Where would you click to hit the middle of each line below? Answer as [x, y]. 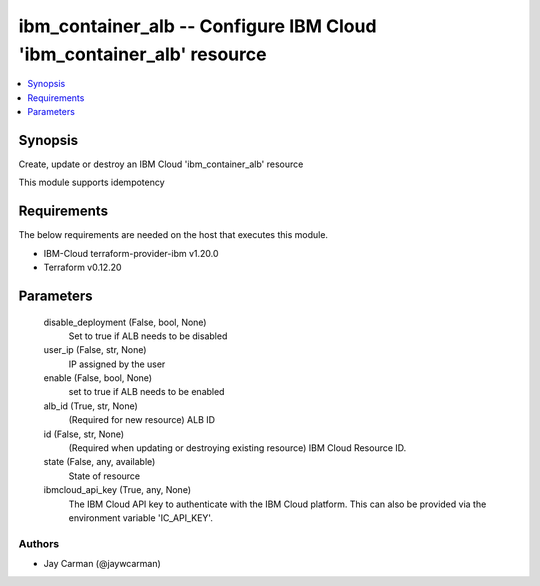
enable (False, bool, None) [98, 378]
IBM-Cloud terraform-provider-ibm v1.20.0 [131, 253]
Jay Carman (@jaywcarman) [102, 564]
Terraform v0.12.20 [82, 267]
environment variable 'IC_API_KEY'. [141, 517]
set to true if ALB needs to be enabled [146, 392]
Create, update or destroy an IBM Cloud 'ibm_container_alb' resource [161, 164]
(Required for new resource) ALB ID [141, 420]
